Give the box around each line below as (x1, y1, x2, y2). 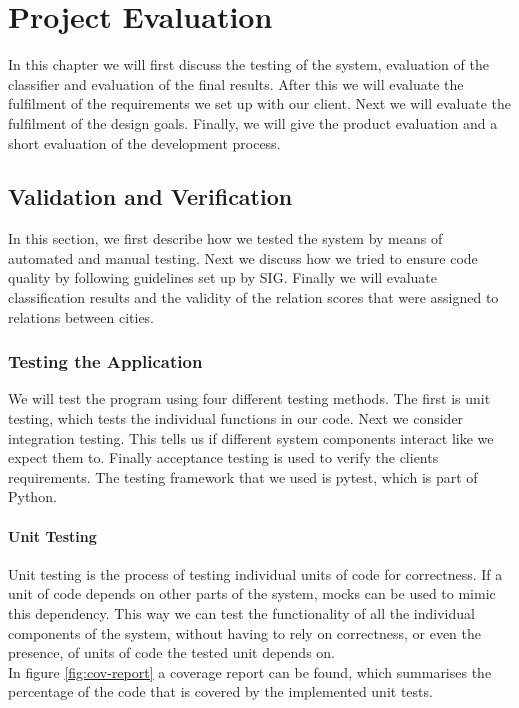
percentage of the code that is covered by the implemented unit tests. (8, 681, 433, 702)
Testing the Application (8, 349, 203, 374)
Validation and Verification (8, 181, 293, 212)
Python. (8, 486, 57, 507)
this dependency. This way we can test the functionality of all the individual (8, 603, 475, 624)
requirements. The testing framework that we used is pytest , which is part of (8, 466, 478, 487)
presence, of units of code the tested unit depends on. (8, 642, 336, 663)
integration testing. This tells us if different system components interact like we (8, 427, 494, 448)
